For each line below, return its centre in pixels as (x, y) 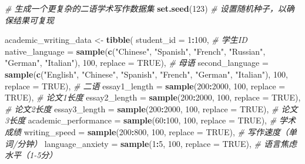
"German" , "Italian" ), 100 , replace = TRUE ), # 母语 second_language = (137, 63)
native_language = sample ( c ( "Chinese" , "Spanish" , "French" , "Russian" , (135, 51)
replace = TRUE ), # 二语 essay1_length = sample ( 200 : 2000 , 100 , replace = (145, 86)
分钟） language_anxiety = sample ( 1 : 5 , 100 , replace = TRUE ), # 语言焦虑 (157, 143)
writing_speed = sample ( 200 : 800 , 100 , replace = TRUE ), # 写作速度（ (156, 131)
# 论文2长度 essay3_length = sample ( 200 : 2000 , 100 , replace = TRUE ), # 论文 (151, 108)
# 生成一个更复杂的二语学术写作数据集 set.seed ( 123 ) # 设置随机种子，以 (145, 8)
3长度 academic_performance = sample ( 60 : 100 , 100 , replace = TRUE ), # (141, 120)
